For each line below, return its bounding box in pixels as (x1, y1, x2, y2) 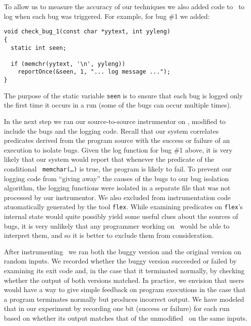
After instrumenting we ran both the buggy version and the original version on (4, 246, 241, 256)
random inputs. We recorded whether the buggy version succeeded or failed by (4, 256, 237, 266)
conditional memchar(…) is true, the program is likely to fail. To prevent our (4, 164, 232, 173)
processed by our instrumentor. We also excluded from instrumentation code (4, 192, 231, 202)
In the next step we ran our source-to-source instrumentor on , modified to (4, 116, 226, 126)
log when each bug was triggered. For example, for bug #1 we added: (4, 11, 210, 21)
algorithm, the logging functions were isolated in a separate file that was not (4, 183, 231, 193)
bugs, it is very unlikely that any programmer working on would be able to (4, 220, 230, 231)
